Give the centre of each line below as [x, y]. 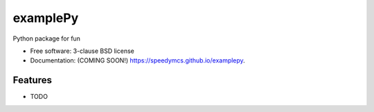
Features [32, 80]
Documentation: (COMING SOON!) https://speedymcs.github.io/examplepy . [137, 60]
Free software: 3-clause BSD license [82, 51]
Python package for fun [47, 38]
